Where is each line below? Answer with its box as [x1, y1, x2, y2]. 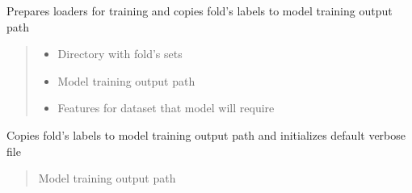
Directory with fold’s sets [57, 45, 183, 62]
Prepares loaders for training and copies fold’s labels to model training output [6, 2, 393, 19]
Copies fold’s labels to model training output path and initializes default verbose [6, 126, 406, 143]
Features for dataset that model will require [57, 99, 275, 116]
